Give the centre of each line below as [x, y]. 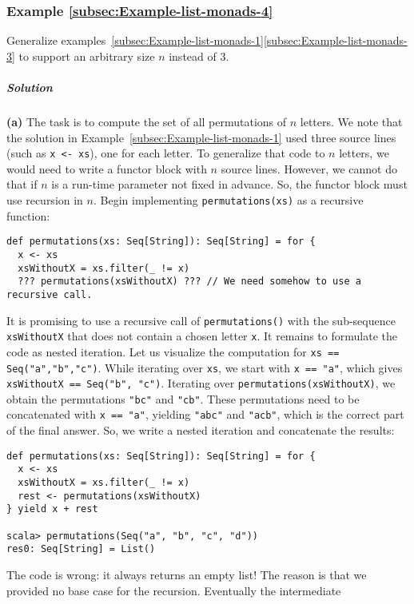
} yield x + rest [52, 509]
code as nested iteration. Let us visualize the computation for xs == [173, 351]
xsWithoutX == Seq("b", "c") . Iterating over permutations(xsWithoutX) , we [201, 383]
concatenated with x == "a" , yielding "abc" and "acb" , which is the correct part [205, 414]
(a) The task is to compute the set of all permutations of [147, 121]
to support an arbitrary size [87, 56]
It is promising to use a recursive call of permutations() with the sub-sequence [201, 320]
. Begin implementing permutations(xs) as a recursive [228, 200]
